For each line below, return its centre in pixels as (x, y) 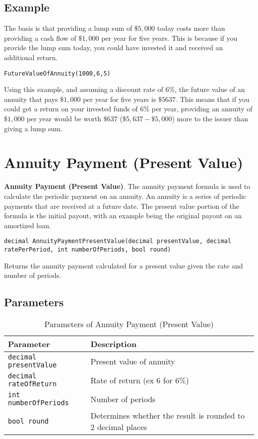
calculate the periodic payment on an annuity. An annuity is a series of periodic (125, 196)
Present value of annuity (133, 361)
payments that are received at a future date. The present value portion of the (122, 206)
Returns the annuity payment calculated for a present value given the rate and (124, 265)
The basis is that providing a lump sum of (68, 28)
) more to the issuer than (210, 119)
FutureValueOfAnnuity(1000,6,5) (57, 73)
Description (114, 344)
